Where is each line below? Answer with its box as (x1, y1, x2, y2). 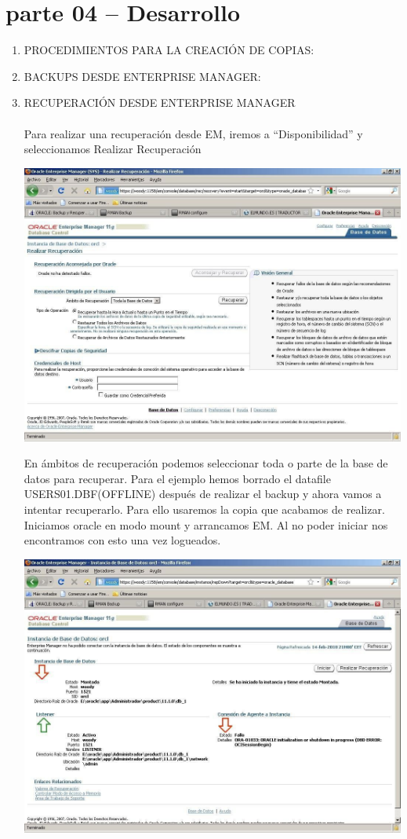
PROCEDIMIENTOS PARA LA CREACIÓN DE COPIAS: (24, 42, 314, 58)
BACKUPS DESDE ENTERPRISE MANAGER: (24, 68, 261, 84)
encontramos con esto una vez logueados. (24, 532, 221, 548)
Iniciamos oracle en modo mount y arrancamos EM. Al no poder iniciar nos (24, 516, 388, 533)
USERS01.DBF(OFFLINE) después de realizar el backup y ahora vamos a (24, 485, 382, 502)
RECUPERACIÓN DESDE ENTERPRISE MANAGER (24, 94, 296, 111)
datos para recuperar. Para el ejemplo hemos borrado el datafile (24, 470, 331, 486)
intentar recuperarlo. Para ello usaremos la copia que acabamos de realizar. (24, 501, 385, 518)
